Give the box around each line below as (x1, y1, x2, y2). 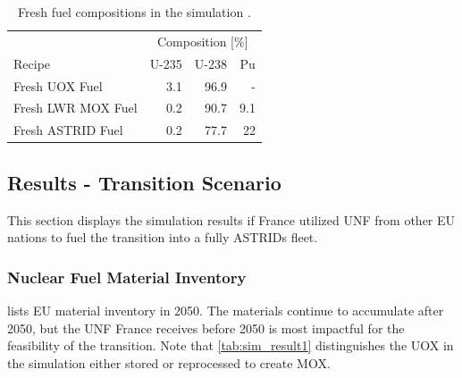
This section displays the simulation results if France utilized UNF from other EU (7, 210, 456, 229)
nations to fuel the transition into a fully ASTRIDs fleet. (7, 228, 318, 247)
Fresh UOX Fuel (13, 76, 103, 95)
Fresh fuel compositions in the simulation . (18, 3, 251, 21)
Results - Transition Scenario (7, 168, 281, 196)
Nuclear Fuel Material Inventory (7, 265, 247, 288)
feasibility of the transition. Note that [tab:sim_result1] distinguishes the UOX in (7, 336, 454, 355)
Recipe (13, 54, 51, 72)
